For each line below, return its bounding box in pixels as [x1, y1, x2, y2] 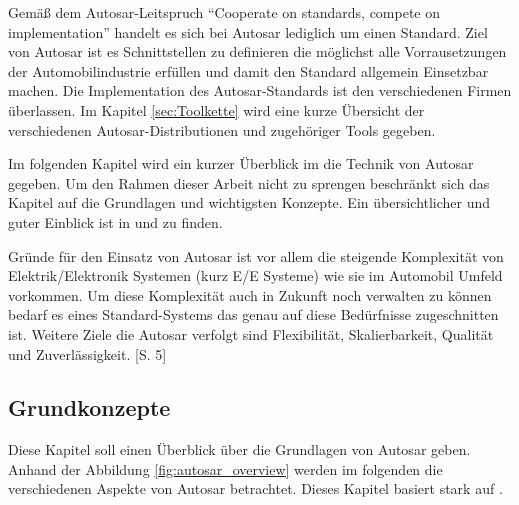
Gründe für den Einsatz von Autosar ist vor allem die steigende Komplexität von [8, 245, 504, 266]
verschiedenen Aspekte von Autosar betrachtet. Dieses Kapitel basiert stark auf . [8, 478, 503, 499]
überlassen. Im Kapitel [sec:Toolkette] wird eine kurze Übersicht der [8, 99, 425, 120]
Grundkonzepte [8, 392, 171, 423]
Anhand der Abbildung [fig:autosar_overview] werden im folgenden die [8, 458, 443, 479]
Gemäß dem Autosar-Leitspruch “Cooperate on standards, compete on [8, 2, 441, 22]
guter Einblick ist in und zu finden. [8, 211, 223, 232]
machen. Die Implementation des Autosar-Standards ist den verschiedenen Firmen [8, 80, 512, 101]
